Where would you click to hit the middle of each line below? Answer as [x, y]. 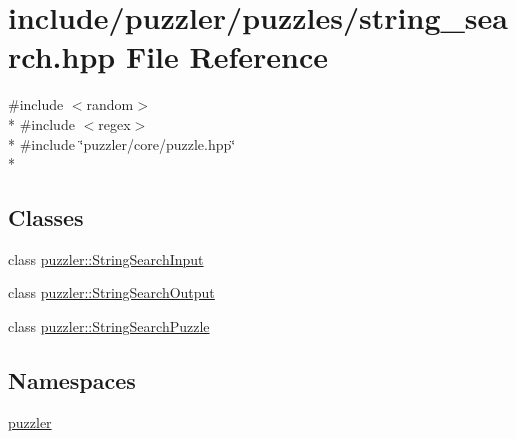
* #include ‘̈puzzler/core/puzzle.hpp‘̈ [122, 143]
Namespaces [72, 380]
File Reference [227, 56]
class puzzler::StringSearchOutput [111, 292]
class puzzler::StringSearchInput [106, 258]
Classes [46, 217]
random [110, 104]
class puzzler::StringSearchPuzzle [109, 326]
